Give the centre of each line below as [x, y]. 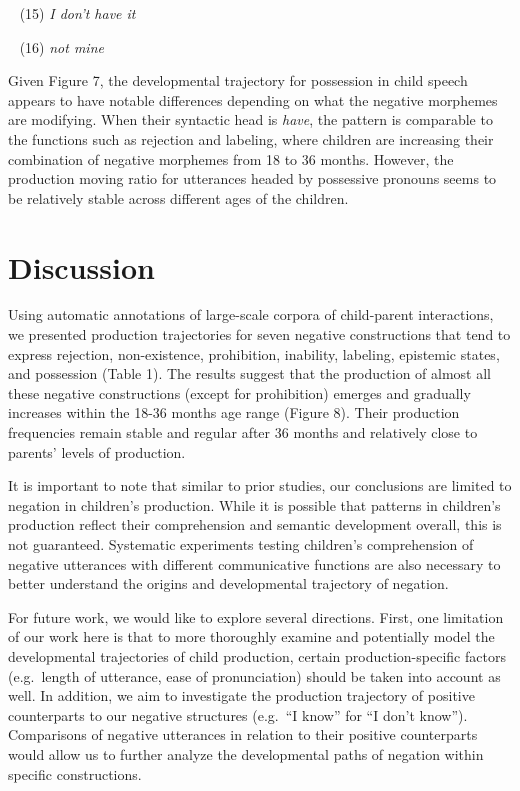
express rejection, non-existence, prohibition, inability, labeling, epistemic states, [254, 353]
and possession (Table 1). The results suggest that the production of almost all [249, 373]
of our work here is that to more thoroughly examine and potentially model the [251, 636]
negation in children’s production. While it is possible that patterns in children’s [254, 504]
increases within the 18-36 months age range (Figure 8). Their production [234, 412]
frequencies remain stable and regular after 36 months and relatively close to [243, 432]
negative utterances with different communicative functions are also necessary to [254, 563]
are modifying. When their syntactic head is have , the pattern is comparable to [250, 119]
